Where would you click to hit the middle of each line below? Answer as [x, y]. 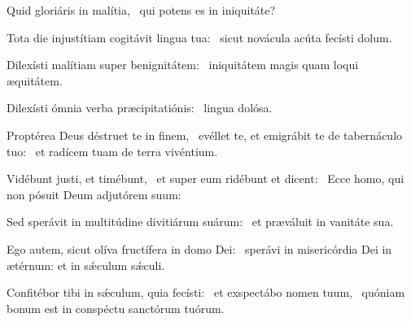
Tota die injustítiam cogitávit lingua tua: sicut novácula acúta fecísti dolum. [199, 37]
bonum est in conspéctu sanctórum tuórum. [116, 308]
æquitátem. [35, 80]
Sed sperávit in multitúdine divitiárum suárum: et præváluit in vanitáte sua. [200, 222]
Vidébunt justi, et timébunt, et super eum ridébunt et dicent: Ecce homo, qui [205, 178]
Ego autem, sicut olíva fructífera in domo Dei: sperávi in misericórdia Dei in [199, 248]
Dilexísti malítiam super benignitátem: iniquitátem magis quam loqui [183, 65]
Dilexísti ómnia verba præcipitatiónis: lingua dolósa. [140, 108]
